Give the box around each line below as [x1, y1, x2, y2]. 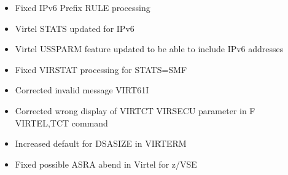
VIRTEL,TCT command [15, 116, 108, 129]
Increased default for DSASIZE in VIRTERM [15, 137, 187, 150]
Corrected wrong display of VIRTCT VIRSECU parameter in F [15, 104, 255, 117]
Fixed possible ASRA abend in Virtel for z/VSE [15, 157, 197, 170]
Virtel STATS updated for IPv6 [15, 21, 134, 34]
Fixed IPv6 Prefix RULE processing [15, 1, 150, 14]
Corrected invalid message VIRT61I [15, 84, 149, 96]
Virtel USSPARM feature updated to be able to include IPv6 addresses [15, 42, 284, 55]
